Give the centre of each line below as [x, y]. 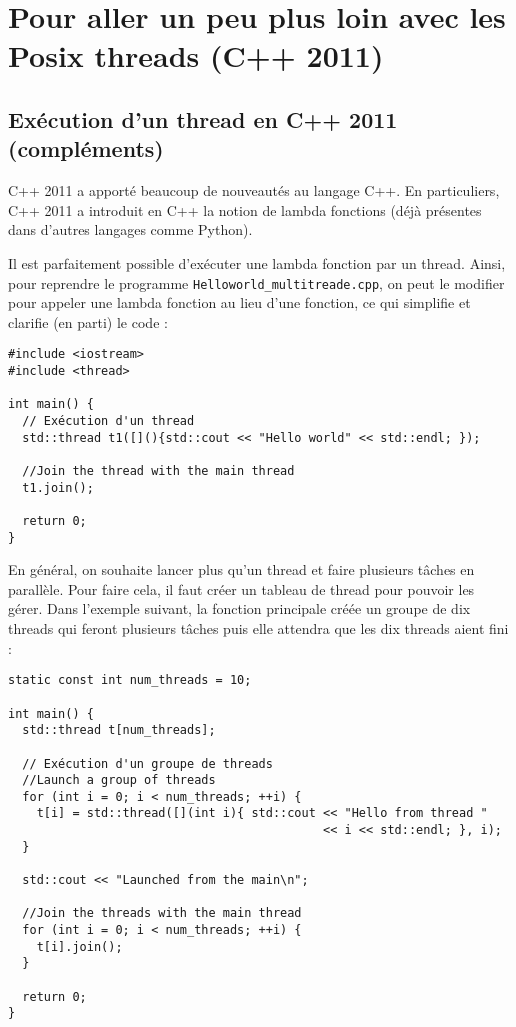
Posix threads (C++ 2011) [196, 55]
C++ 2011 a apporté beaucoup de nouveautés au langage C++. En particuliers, [254, 190]
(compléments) [86, 148]
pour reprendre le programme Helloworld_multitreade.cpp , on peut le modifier [256, 282]
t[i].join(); [79, 946]
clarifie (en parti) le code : [88, 321]
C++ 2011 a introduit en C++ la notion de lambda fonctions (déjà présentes [245, 209]
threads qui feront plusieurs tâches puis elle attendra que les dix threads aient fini [258, 628]
